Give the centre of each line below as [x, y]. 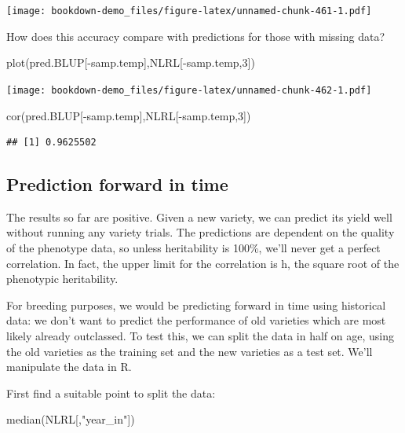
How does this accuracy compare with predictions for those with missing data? [196, 36]
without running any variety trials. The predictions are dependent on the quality [201, 232]
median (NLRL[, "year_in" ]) [71, 419]
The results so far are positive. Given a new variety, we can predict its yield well [199, 216]
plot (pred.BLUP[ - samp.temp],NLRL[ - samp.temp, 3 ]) [131, 62]
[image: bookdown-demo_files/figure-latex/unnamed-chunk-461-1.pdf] [189, 11]
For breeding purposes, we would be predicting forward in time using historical [196, 305]
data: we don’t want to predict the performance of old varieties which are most [196, 320]
